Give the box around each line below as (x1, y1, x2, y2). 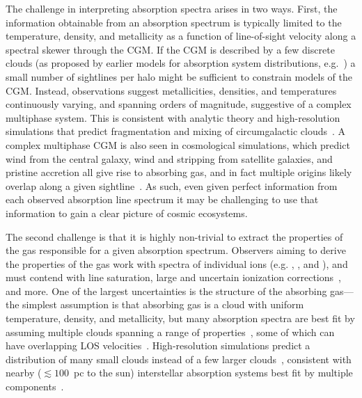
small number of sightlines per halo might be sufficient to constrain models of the (6, 69, 352, 83)
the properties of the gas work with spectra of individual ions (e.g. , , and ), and (6, 256, 348, 271)
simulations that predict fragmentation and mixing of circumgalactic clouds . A (6, 124, 346, 138)
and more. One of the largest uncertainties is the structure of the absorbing (6, 283, 327, 298)
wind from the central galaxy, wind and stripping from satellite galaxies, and (6, 151, 333, 166)
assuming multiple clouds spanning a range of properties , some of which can (6, 324, 335, 339)
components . (6, 379, 64, 394)
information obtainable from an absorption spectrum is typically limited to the (6, 15, 342, 29)
